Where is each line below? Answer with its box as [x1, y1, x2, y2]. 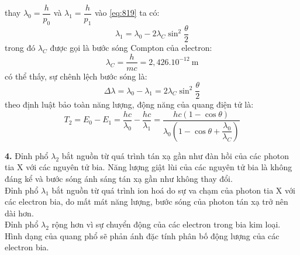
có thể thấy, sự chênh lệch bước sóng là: [5, 70, 147, 82]
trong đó [5, 41, 36, 53]
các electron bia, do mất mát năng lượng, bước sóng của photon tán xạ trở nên [5, 195, 288, 208]
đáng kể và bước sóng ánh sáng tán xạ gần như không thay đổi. [5, 172, 233, 184]
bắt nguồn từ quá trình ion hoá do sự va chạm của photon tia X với [51, 184, 295, 196]
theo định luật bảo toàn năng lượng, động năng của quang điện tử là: [5, 98, 254, 111]
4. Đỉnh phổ [5, 149, 49, 161]
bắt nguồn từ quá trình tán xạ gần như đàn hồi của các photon [61, 149, 289, 161]
